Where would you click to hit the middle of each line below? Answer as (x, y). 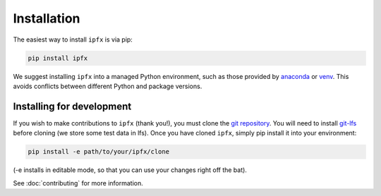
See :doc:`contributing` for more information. (78, 183)
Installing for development (72, 106)
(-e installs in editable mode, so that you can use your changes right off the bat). (130, 170)
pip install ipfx (58, 58)
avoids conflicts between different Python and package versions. (108, 86)
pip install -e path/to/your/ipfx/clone (98, 152)
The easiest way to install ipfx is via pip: (73, 39)
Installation (47, 18)
